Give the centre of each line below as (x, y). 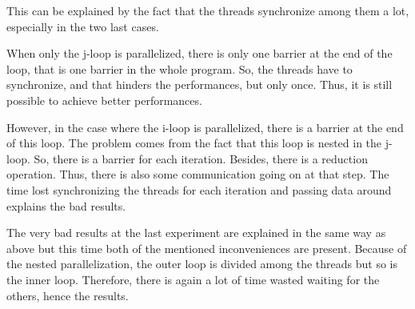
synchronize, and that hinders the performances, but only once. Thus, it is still (200, 84)
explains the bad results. (66, 205)
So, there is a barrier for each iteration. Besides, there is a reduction (201, 158)
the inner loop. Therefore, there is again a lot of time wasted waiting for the (193, 279)
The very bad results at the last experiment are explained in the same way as (196, 233)
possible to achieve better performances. (104, 100)
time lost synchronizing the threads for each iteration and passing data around (199, 189)
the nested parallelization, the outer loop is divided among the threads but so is (202, 264)
